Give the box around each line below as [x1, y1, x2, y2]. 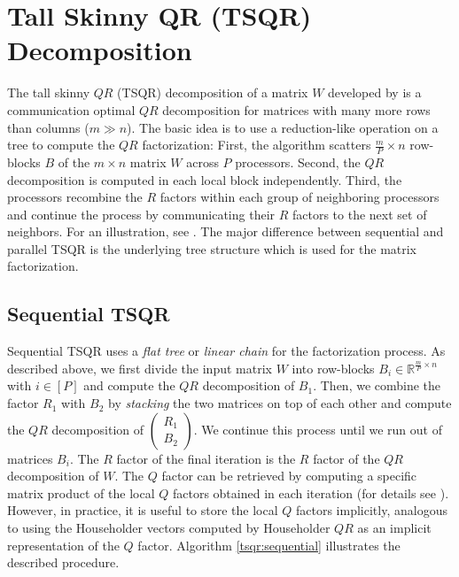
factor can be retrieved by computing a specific [161, 466, 417, 485]
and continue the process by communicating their [7, 204, 276, 223]
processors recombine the [7, 188, 143, 206]
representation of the [7, 535, 120, 554]
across [186, 152, 219, 171]
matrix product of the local [7, 483, 155, 502]
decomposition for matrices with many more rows [162, 100, 431, 119]
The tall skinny [7, 83, 90, 102]
